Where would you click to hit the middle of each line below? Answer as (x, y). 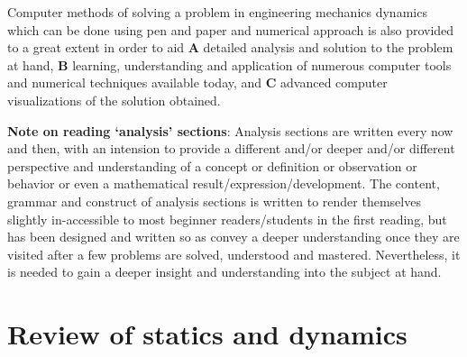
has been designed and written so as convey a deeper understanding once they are (233, 237)
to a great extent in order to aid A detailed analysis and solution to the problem (230, 47)
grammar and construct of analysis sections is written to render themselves (214, 201)
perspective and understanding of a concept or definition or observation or (212, 165)
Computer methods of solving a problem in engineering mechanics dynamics (217, 12)
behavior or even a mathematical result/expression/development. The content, (224, 183)
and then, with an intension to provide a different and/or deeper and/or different (231, 148)
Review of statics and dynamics (207, 334)
